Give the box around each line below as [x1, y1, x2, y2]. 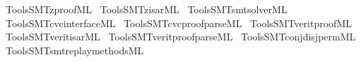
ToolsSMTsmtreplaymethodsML [5, 42, 144, 57]
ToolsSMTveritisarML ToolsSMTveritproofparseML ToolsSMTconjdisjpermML [5, 29, 356, 44]
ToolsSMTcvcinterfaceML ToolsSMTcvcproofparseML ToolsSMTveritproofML [5, 15, 352, 30]
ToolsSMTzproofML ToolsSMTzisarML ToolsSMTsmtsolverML [5, 2, 288, 16]
